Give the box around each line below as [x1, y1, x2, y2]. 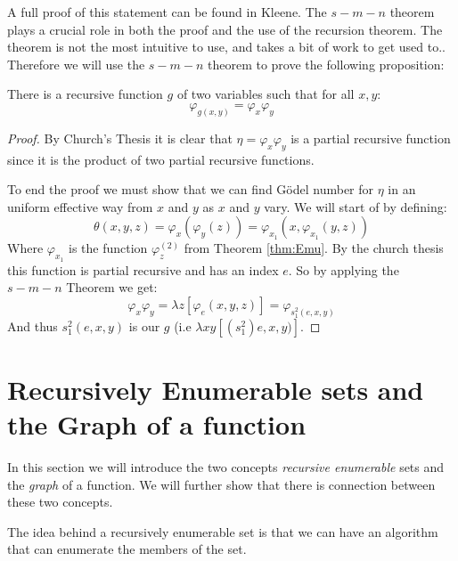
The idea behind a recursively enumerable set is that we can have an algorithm [7, 522, 438, 541]
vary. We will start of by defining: [264, 197, 447, 215]
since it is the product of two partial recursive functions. [7, 150, 315, 168]
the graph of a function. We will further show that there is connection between [7, 475, 436, 493]
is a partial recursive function [290, 128, 451, 147]
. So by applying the [288, 260, 399, 279]
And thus [7, 316, 58, 335]
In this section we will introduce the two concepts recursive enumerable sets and [7, 458, 445, 476]
